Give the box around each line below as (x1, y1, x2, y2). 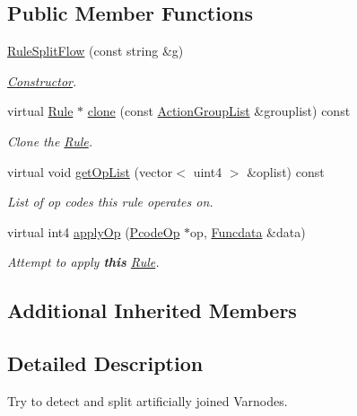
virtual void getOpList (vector (7, 162, 173, 181)
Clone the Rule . (7, 131, 93, 150)
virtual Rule (7, 102, 74, 120)
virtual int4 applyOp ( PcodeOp (7, 222, 180, 241)
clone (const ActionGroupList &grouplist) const (87, 102, 351, 120)
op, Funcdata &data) (190, 222, 306, 241)
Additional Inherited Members (7, 297, 297, 324)
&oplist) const (247, 162, 325, 181)
